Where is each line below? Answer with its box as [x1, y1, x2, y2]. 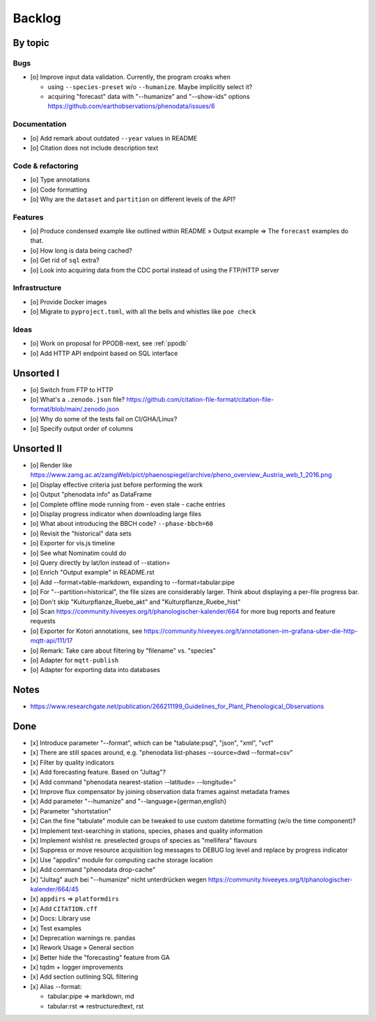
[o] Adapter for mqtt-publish [30, 655, 119, 664]
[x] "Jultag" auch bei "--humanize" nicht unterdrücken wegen [30, 875, 207, 884]
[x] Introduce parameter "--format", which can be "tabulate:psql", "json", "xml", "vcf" [30, 739, 274, 747]
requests [30, 617, 56, 625]
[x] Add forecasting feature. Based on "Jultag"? [30, 768, 166, 777]
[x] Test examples [30, 923, 81, 933]
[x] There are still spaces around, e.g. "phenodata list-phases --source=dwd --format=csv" [30, 749, 293, 757]
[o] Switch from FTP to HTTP [30, 385, 113, 393]
